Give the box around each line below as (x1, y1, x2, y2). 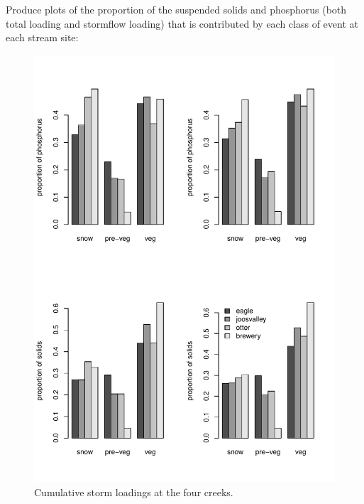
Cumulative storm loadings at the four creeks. (34, 484, 233, 499)
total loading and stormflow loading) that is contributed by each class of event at (6, 16, 358, 31)
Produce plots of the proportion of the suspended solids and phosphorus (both (6, 2, 347, 16)
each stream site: (6, 30, 79, 45)
